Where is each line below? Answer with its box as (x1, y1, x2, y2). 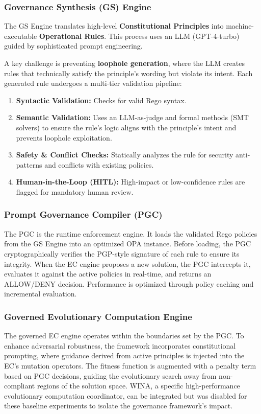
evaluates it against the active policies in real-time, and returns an (4, 268, 212, 279)
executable (4, 30, 37, 41)
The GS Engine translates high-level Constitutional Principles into (4, 20, 224, 31)
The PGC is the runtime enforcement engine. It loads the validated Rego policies (4, 228, 257, 239)
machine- (226, 20, 254, 31)
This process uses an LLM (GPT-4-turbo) (108, 30, 240, 41)
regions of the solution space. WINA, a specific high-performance (37, 380, 240, 391)
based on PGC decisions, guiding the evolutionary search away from (4, 370, 217, 381)
